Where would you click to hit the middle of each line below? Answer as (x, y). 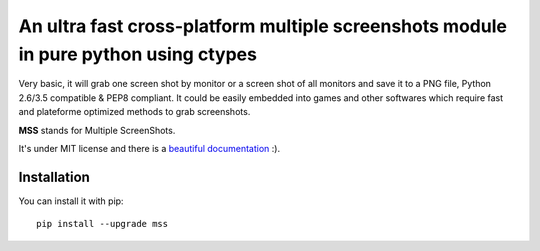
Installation (54, 176)
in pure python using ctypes (137, 54)
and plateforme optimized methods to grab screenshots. (134, 112)
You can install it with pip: (71, 201)
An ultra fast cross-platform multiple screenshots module (262, 26)
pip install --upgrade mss (102, 224)
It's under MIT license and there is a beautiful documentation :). (149, 148)
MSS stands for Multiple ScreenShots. (97, 130)
